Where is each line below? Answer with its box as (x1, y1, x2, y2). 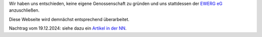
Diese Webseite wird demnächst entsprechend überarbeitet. (9, 16, 130, 22)
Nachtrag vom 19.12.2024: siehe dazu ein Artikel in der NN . (9, 25, 127, 31)
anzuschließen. (9, 7, 40, 13)
